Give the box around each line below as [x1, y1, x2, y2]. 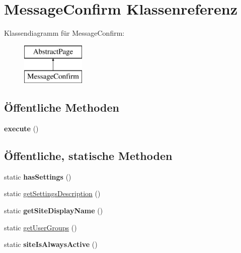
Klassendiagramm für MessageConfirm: [4, 28, 125, 38]
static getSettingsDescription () [4, 188, 101, 199]
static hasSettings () [4, 171, 71, 182]
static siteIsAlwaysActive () [4, 239, 98, 249]
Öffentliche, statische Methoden [4, 148, 173, 163]
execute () [4, 123, 39, 134]
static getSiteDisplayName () [4, 205, 103, 216]
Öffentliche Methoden [4, 100, 119, 115]
